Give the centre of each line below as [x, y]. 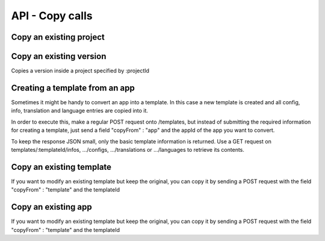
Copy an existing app [52, 207]
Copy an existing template [61, 167]
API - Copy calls [52, 16]
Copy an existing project [58, 37]
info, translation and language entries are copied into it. [80, 111]
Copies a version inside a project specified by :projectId [80, 71]
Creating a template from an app [73, 88]
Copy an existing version [59, 56]
